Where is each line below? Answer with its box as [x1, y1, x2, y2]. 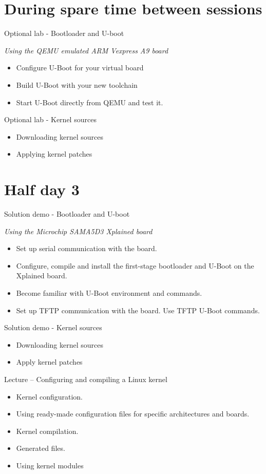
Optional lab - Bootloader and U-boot [4, 28, 124, 39]
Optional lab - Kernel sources [4, 114, 97, 125]
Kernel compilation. [16, 425, 79, 436]
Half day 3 [4, 179, 80, 200]
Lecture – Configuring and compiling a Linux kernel [4, 373, 167, 384]
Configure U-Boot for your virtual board [16, 62, 144, 73]
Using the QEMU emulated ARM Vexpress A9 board [4, 45, 168, 55]
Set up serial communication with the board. [16, 243, 157, 254]
